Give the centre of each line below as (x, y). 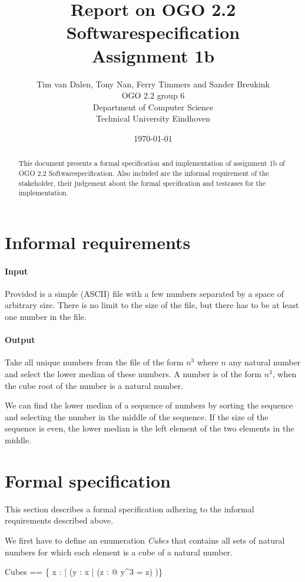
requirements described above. (59, 520)
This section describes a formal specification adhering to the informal (130, 509)
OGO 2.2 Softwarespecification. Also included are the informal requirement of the (144, 173)
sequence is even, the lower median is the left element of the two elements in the (150, 428)
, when (284, 374)
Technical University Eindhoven (153, 118)
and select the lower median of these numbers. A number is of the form (133, 374)
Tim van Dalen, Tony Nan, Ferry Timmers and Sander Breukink (153, 84)
